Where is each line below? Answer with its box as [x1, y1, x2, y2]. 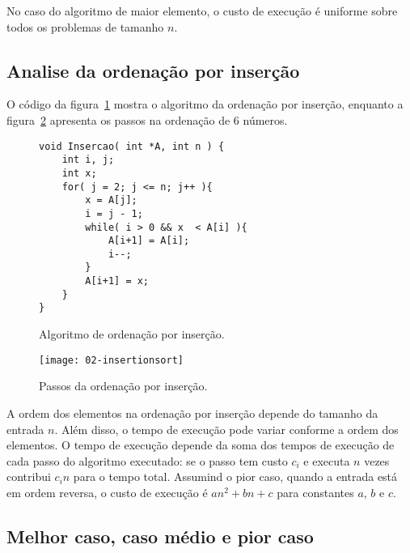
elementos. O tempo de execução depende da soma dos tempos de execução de [6, 436, 395, 453]
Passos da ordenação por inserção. [39, 377, 208, 394]
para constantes [277, 483, 354, 500]
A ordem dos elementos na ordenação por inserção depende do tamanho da [6, 404, 378, 421]
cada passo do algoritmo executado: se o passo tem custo [6, 452, 288, 469]
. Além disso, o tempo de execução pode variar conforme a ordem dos [54, 420, 399, 437]
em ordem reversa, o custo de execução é [6, 483, 208, 500]
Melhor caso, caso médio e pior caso [6, 523, 314, 548]
